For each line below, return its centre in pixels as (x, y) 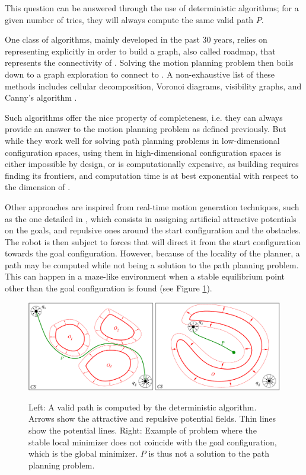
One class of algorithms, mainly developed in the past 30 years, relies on (136, 39)
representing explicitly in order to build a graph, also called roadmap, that (140, 51)
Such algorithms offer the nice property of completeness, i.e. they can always (144, 117)
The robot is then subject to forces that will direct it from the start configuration (153, 241)
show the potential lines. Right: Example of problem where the (143, 430)
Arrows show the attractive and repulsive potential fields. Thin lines (152, 418)
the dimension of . (38, 187)
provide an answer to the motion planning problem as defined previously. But (146, 129)
